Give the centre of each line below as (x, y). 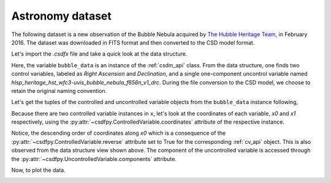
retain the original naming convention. (59, 91)
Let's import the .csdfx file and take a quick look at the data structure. (99, 54)
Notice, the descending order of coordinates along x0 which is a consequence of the (119, 133)
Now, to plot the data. (38, 170)
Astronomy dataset (61, 16)
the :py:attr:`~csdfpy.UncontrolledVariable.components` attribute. (94, 159)
